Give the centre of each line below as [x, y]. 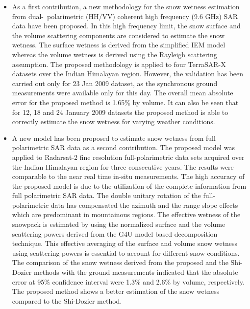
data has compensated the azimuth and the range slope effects [144, 205]
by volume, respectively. [209, 281]
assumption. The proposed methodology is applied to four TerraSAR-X [119, 64]
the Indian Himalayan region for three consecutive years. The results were [123, 166]
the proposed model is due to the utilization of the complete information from [129, 186]
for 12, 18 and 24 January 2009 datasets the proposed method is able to [120, 112]
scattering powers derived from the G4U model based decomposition [115, 233]
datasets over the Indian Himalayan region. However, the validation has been [128, 74]
